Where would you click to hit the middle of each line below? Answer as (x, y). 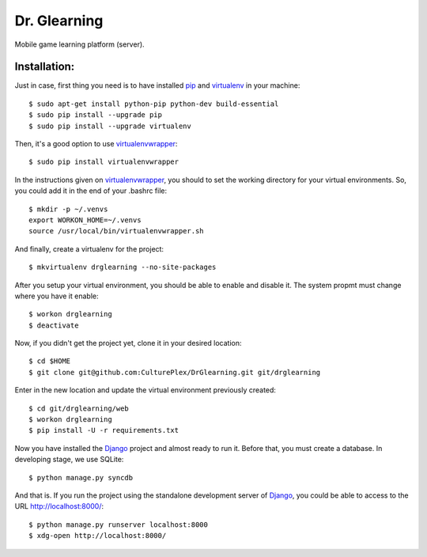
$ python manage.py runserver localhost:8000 (119, 525)
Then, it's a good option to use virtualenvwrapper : (96, 144)
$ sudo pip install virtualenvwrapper (104, 162)
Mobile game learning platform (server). (80, 44)
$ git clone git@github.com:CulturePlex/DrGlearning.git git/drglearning (175, 372)
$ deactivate (54, 325)
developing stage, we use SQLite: (69, 460)
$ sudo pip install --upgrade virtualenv (110, 126)
